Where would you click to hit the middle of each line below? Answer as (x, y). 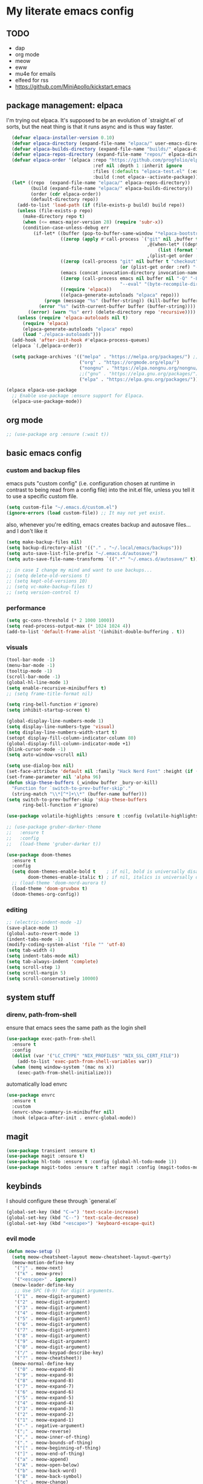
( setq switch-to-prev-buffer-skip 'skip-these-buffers (77, 799)
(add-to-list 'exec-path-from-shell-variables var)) (85, 1061)
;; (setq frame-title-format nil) (50, 694)
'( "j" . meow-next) (39, 1268)
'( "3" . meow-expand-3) (44, 1409)
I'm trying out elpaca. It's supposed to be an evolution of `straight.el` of (95, 120)
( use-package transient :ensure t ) (51, 1151)
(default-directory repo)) (64, 200)
